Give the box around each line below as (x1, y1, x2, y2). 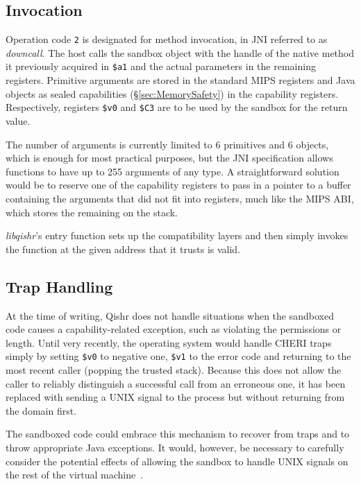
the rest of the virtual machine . (6, 467, 144, 482)
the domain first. (6, 403, 77, 417)
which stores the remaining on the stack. (6, 205, 178, 219)
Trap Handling (6, 275, 113, 297)
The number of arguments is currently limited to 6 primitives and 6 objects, (6, 137, 329, 151)
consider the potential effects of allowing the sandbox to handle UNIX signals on (6, 453, 349, 468)
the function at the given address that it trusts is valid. (6, 241, 241, 256)
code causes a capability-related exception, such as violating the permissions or (6, 322, 342, 336)
